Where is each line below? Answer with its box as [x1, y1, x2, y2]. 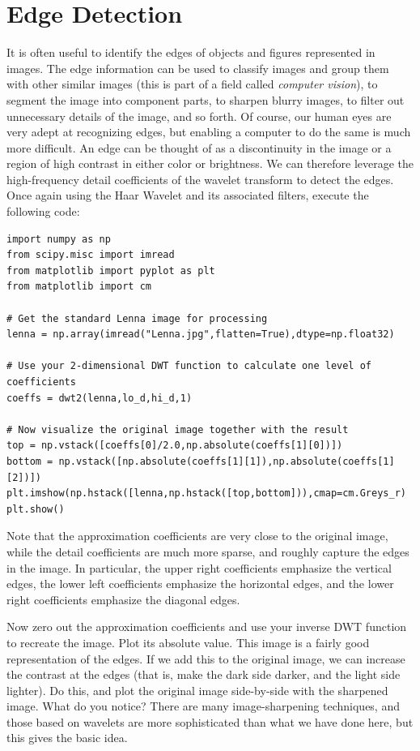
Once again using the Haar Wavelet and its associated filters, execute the [6, 187, 369, 204]
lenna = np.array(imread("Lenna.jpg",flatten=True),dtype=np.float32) [6, 328, 395, 341]
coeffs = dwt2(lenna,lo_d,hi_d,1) [6, 392, 193, 404]
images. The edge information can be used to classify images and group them [6, 59, 389, 76]
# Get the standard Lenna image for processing [6, 312, 268, 324]
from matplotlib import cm [6, 281, 151, 293]
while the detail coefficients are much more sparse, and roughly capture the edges [6, 543, 409, 560]
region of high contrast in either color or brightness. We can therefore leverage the [6, 155, 414, 172]
